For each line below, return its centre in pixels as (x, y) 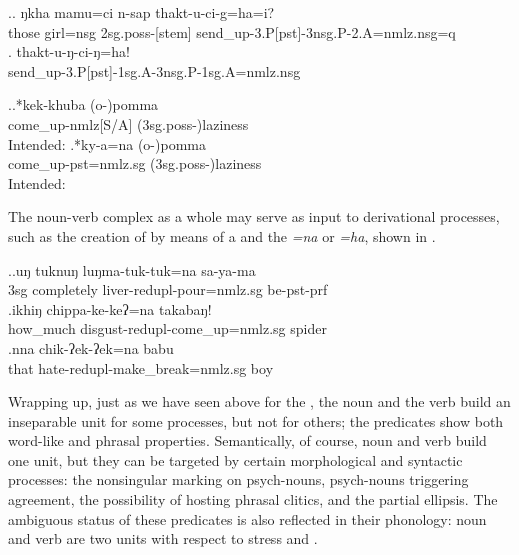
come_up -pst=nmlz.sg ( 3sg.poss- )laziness (135, 163)
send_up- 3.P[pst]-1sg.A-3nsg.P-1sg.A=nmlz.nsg (154, 70)
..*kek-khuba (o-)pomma (83, 104)
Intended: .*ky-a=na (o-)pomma (107, 143)
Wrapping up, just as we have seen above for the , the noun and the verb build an (259, 401)
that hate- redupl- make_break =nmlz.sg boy (141, 367)
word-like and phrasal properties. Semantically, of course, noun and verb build (247, 440)
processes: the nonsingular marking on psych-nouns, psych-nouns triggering (238, 479)
